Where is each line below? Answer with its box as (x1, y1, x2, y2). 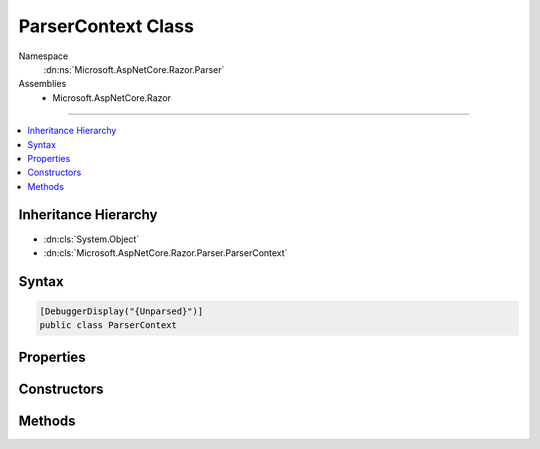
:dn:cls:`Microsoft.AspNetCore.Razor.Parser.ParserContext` (43, 246, 288, 259)
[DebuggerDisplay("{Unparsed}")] (39, 305, 204, 317)
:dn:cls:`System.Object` (43, 233, 140, 245)
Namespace (18, 50, 69, 62)
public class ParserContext (39, 320, 177, 331)
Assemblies (18, 78, 67, 90)
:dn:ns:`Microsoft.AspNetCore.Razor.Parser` (43, 63, 225, 75)
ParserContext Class (18, 15, 195, 37)
